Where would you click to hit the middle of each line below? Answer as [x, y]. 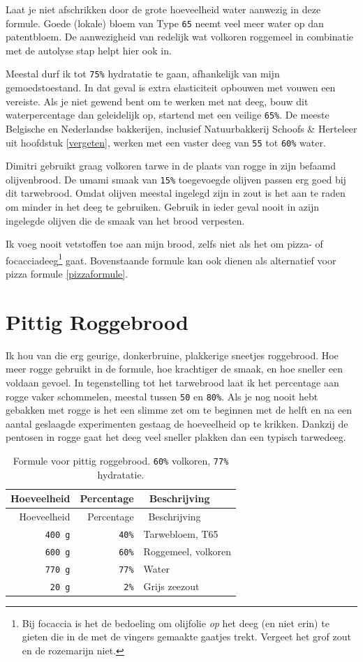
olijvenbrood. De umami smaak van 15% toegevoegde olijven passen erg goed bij [176, 179]
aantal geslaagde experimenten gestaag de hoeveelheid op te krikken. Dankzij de [177, 423]
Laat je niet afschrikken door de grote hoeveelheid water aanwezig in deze [163, 9]
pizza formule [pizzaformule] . [67, 274]
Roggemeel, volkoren [187, 551]
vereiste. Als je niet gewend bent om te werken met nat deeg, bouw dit [157, 101]
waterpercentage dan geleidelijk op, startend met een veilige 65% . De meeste [168, 115]
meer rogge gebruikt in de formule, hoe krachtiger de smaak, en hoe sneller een [174, 369]
